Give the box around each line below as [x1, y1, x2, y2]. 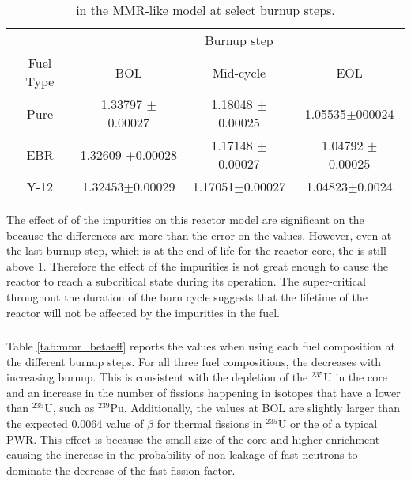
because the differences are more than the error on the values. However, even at [6, 226, 392, 243]
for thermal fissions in [156, 415, 262, 432]
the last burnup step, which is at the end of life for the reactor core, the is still [6, 242, 386, 259]
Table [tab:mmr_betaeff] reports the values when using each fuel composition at [6, 338, 395, 354]
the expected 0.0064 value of [6, 415, 144, 432]
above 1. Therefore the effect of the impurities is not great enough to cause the [6, 257, 388, 274]
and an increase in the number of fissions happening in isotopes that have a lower [6, 384, 401, 400]
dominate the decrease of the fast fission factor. [6, 461, 236, 478]
